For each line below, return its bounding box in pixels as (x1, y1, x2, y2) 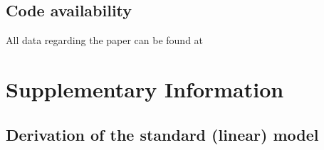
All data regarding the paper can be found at (6, 33, 204, 48)
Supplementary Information (6, 74, 284, 103)
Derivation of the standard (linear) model (6, 123, 319, 145)
